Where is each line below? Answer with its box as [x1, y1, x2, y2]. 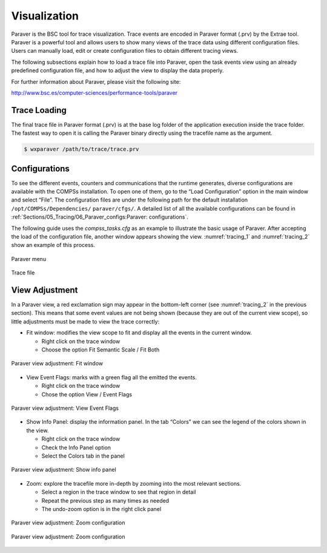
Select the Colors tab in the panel [41, 452, 125, 460]
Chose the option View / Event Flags [41, 390, 133, 398]
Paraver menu [11, 255, 47, 262]
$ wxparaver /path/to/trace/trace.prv [24, 146, 139, 153]
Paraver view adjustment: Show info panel [11, 466, 116, 473]
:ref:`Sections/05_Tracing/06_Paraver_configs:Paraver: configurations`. [11, 213, 189, 221]
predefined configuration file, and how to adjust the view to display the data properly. [11, 67, 224, 74]
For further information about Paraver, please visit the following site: [11, 78, 181, 85]
